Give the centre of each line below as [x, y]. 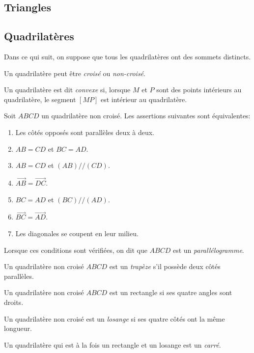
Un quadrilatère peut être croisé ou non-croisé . [75, 73]
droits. [14, 302]
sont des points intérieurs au [199, 90]
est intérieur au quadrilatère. [144, 99]
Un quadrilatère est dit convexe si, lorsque [67, 90]
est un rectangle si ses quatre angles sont [171, 292]
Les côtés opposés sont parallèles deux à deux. [85, 132]
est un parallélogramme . [208, 250]
